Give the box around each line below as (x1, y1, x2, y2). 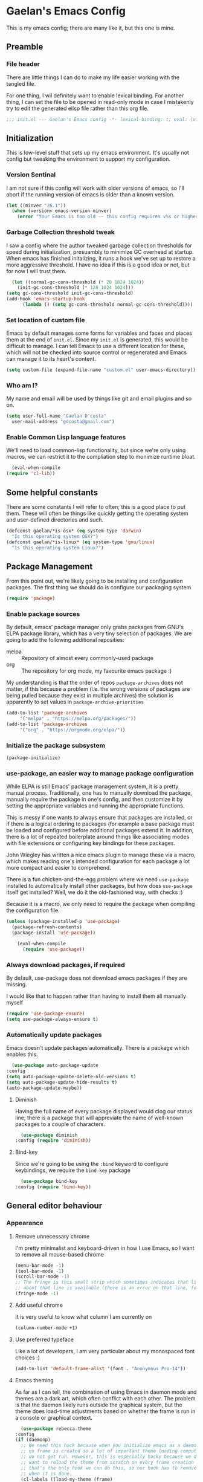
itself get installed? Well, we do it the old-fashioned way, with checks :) (6, 888, 183, 896)
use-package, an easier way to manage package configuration (6, 769, 195, 778)
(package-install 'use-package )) (11, 930, 96, 936)
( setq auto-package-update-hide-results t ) (6, 1079, 118, 1086)
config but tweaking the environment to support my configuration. (6, 155, 171, 163)
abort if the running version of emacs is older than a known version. (6, 190, 175, 198)
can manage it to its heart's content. (6, 355, 97, 363)
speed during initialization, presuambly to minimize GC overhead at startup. (6, 248, 195, 255)
